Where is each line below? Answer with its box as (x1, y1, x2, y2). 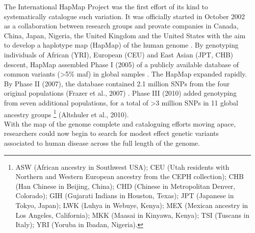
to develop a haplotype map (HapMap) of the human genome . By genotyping (4, 40, 239, 50)
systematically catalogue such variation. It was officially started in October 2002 (4, 11, 245, 21)
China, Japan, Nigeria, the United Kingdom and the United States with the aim (4, 30, 246, 40)
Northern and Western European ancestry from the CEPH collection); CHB (15, 171, 244, 181)
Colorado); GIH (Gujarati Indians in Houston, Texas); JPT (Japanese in (15, 190, 234, 201)
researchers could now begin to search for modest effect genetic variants (4, 128, 219, 138)
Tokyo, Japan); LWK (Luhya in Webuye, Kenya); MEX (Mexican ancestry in (15, 200, 248, 210)
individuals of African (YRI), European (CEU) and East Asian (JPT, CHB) (4, 49, 233, 59)
